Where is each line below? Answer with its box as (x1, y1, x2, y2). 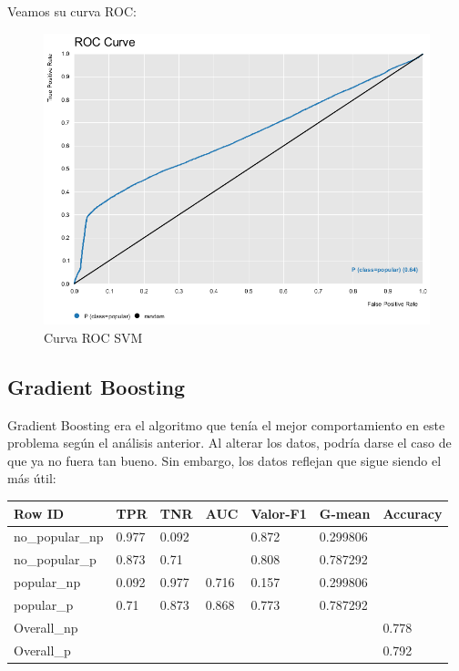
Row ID (14, 503, 65, 522)
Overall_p (14, 640, 71, 659)
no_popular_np (14, 527, 104, 546)
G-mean (319, 503, 371, 522)
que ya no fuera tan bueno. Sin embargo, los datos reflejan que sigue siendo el (7, 450, 442, 470)
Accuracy (382, 503, 443, 522)
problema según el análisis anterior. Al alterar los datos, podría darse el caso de (7, 433, 452, 452)
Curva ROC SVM (44, 327, 143, 346)
